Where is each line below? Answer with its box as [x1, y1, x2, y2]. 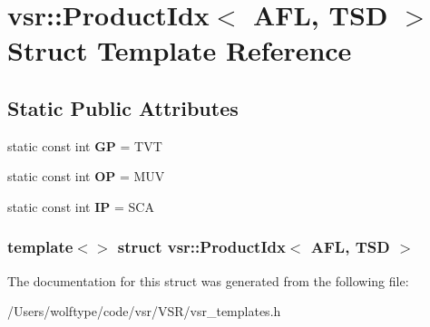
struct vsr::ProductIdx [117, 236, 286, 258]
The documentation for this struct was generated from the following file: [7, 271, 409, 290]
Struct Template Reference [7, 32, 352, 69]
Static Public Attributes [7, 93, 239, 121]
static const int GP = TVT [7, 136, 162, 155]
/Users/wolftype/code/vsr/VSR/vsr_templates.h [7, 302, 281, 321]
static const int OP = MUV [7, 167, 165, 186]
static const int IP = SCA [7, 197, 154, 216]
